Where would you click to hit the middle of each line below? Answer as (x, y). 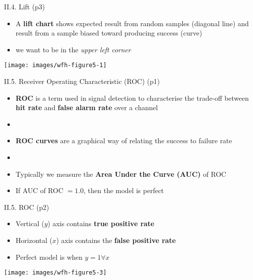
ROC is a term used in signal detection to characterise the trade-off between (132, 98)
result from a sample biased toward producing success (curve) (109, 33)
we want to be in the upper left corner (73, 49)
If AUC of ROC (40, 190)
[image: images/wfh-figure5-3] (55, 273)
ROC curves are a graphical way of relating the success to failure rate (124, 140)
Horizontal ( (34, 240)
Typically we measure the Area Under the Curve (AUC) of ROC (121, 174)
